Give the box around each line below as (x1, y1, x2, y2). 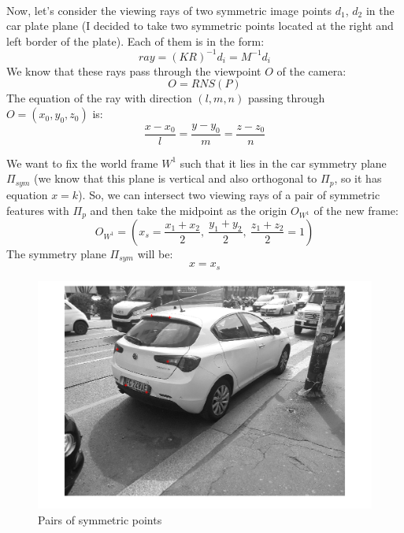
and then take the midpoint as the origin (90, 202, 287, 218)
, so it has (334, 170, 382, 187)
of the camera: (276, 62, 347, 79)
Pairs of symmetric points (38, 511, 162, 527)
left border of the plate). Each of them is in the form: (6, 32, 265, 49)
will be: (137, 245, 173, 261)
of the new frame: (313, 202, 398, 218)
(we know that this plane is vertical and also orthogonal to (34, 170, 317, 187)
